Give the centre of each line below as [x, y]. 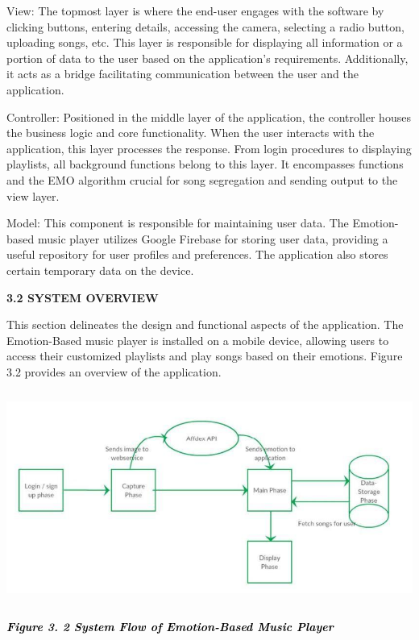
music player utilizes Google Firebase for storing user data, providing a [213, 238]
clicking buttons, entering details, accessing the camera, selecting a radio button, [205, 26]
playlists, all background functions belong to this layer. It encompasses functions [205, 164]
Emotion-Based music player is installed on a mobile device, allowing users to [198, 340]
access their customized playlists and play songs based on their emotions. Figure [205, 356]
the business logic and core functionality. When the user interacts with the [191, 133]
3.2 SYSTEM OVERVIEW [83, 297]
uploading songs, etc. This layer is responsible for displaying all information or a [205, 42]
